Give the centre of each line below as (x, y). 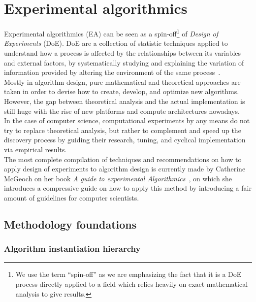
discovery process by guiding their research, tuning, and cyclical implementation (125, 140)
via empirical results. (35, 149)
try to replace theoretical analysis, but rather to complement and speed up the (123, 130)
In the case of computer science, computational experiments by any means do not (127, 120)
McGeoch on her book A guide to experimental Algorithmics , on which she (118, 178)
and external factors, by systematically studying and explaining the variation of (124, 62)
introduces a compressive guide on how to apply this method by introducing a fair (128, 188)
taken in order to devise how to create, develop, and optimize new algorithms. (122, 91)
